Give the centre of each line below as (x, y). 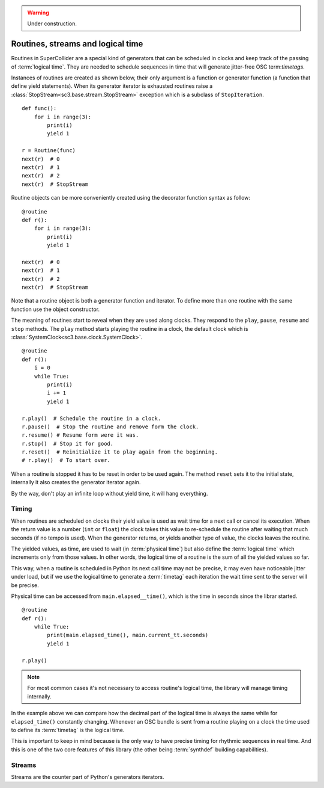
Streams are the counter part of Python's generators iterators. (88, 777)
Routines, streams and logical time (77, 44)
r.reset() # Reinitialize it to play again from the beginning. (120, 452)
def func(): (39, 109)
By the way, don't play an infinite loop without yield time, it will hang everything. (109, 493)
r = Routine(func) (49, 151)
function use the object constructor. (55, 309)
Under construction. (52, 23)
